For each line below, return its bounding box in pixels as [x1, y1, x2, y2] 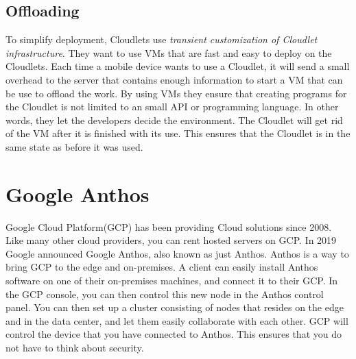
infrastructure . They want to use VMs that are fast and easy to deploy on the [5, 45, 332, 60]
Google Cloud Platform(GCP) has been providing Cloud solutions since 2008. [5, 219, 332, 234]
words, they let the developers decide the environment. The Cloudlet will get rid [5, 112, 343, 127]
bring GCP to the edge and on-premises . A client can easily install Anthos [5, 260, 318, 274]
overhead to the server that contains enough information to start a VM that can [5, 72, 343, 86]
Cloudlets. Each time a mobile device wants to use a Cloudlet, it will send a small [5, 59, 350, 73]
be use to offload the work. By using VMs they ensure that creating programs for [5, 86, 347, 100]
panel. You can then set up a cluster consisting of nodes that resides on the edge [5, 300, 344, 314]
